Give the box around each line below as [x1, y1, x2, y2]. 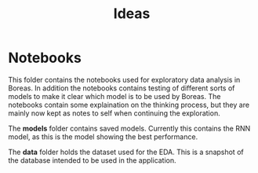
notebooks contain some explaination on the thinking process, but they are [8, 100, 249, 109]
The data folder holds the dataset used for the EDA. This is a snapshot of [8, 147, 245, 156]
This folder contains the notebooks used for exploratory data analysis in [8, 75, 241, 84]
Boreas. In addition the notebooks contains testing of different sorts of [8, 83, 235, 93]
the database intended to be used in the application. [8, 155, 176, 165]
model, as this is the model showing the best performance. [8, 131, 198, 142]
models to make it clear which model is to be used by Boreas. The [8, 91, 221, 101]
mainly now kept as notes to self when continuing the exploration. [8, 108, 221, 118]
